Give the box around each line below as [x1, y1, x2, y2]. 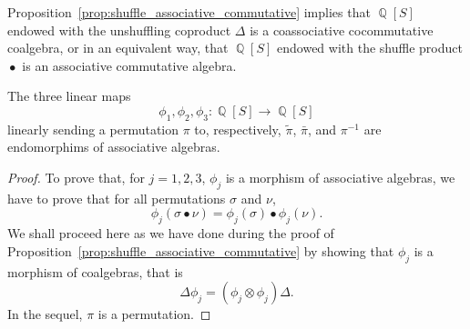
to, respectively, [194, 119, 281, 138]
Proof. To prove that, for [7, 167, 145, 186]
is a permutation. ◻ [97, 304, 211, 324]
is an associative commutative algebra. [22, 55, 237, 75]
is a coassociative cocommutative [250, 20, 434, 39]
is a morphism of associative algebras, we [225, 167, 455, 186]
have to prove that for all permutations [7, 188, 226, 207]
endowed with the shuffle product [277, 38, 463, 57]
